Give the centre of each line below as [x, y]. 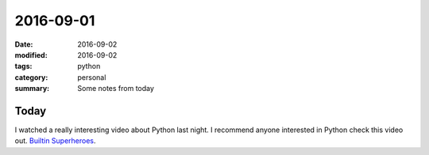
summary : [32, 89]
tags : [23, 66]
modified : [31, 55]
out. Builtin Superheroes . [55, 141]
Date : [24, 44]
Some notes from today [116, 89]
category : [31, 77]
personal [92, 77]
